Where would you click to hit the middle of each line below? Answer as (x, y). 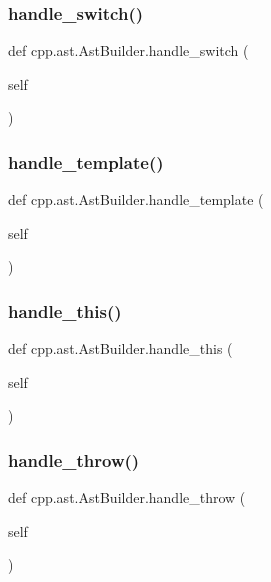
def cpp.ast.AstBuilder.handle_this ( (120, 348)
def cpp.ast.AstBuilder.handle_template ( (136, 199)
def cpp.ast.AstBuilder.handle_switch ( (128, 50)
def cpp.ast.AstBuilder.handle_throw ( (127, 497)
